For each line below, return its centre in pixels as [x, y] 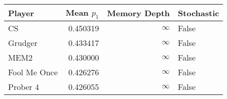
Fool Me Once [33, 72]
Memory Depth [138, 13]
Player [21, 13]
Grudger [23, 43]
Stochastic [198, 13]
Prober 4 [24, 87]
